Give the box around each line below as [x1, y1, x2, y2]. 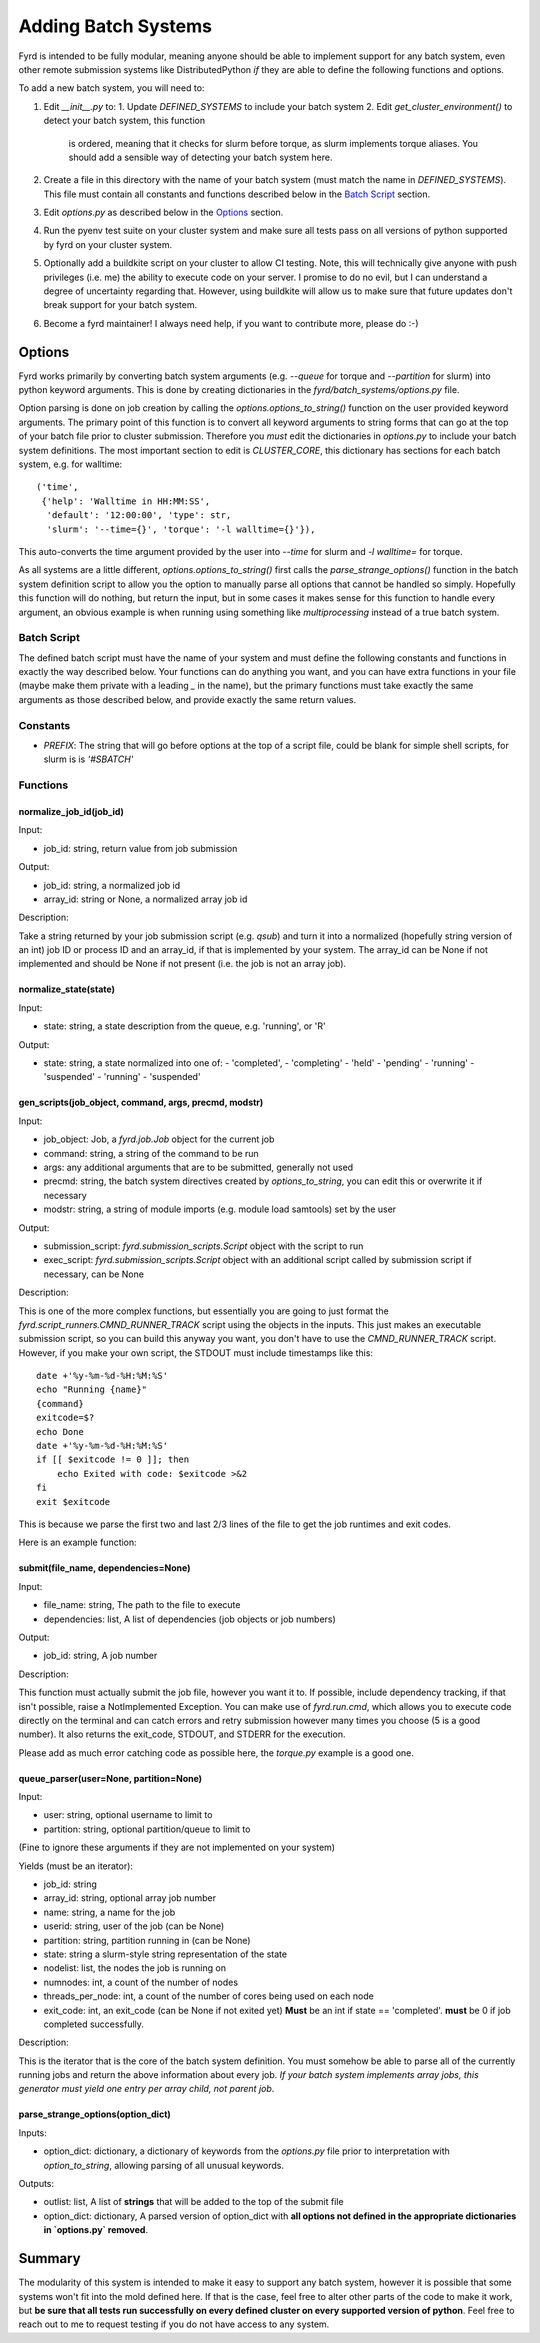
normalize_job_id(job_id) [18, 805, 125, 817]
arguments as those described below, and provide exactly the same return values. [18, 693, 357, 705]
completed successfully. [43, 2018, 145, 2030]
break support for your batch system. [43, 299, 198, 311]
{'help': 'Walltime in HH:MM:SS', [41, 495, 211, 507]
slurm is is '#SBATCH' [43, 753, 134, 765]
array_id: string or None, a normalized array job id [43, 893, 248, 905]
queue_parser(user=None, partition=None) [18, 1772, 203, 1784]
